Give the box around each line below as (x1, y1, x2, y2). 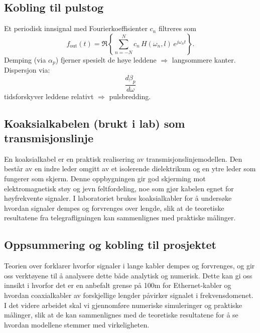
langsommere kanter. (172, 54, 236, 65)
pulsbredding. (109, 91, 151, 101)
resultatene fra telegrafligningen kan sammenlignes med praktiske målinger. (4, 212, 236, 223)
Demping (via (4, 54, 46, 65)
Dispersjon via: (4, 65, 50, 75)
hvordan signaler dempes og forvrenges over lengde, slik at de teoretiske (4, 202, 224, 213)
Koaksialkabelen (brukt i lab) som (4, 115, 185, 131)
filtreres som (158, 23, 196, 34)
